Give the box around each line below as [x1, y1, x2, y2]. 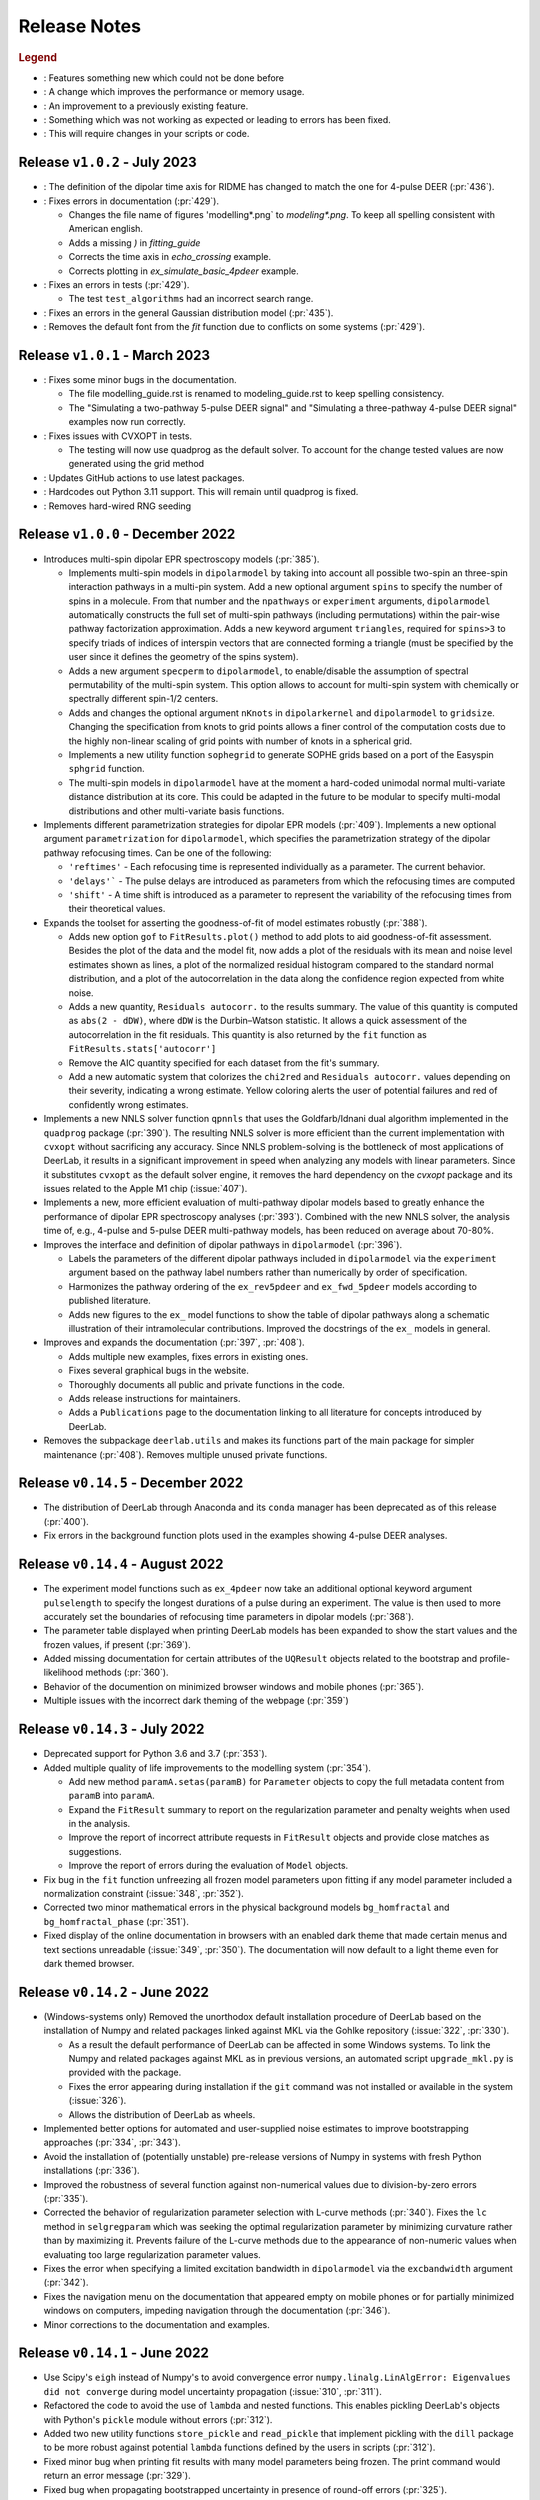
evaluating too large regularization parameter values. [43, 2248, 262, 2260]
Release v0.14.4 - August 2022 [18, 1556, 224, 1573]
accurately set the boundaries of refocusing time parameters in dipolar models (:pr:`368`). [43, 1610, 415, 1622]
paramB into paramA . [68, 1790, 155, 1802]
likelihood [43, 1666, 84, 1679]
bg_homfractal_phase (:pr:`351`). [43, 1915, 189, 1927]
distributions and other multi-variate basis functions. [68, 805, 285, 817]
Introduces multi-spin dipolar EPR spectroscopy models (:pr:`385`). [43, 553, 320, 565]
